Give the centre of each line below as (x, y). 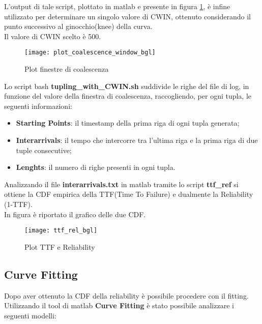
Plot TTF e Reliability (60, 246)
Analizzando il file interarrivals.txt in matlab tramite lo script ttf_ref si (121, 184)
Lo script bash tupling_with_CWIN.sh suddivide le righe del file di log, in (127, 86)
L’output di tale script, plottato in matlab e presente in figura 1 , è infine (117, 6)
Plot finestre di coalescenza (67, 69)
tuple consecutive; (44, 150)
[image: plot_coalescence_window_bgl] (90, 53)
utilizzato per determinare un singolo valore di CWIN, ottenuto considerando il (127, 16)
